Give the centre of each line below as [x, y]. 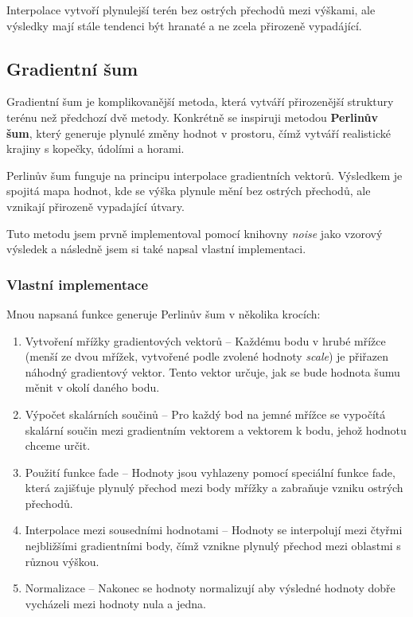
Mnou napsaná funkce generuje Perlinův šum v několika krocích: [164, 313]
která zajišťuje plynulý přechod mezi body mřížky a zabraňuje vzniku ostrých [214, 488]
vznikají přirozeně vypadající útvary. [95, 206]
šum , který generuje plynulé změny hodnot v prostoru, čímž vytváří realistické [199, 133]
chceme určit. [58, 445]
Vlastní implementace [78, 284]
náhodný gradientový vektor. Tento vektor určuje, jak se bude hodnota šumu [212, 371]
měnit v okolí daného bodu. [92, 387]
